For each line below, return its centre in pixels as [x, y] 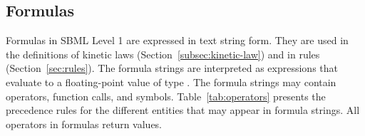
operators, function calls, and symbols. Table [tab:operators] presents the [166, 96]
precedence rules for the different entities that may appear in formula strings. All [183, 110]
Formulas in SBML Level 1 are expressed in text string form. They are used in [177, 40]
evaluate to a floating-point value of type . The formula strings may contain [171, 82]
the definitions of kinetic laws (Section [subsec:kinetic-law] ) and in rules [163, 54]
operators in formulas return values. [84, 124]
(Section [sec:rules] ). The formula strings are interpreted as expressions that [172, 68]
